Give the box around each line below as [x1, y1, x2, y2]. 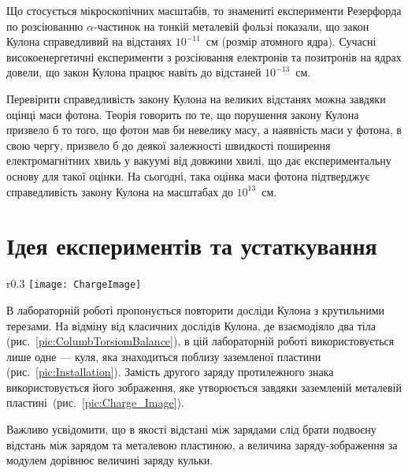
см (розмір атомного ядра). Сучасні [206, 33, 376, 50]
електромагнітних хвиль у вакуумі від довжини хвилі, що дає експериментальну [6, 152, 391, 169]
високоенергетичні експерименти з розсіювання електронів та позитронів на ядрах [6, 48, 402, 65]
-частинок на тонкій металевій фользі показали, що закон [93, 17, 369, 34]
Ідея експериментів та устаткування [6, 229, 377, 262]
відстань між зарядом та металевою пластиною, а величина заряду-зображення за [6, 436, 398, 453]
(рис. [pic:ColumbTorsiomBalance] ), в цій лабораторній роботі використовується [6, 333, 395, 349]
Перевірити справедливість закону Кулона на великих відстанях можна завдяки [6, 90, 386, 106]
